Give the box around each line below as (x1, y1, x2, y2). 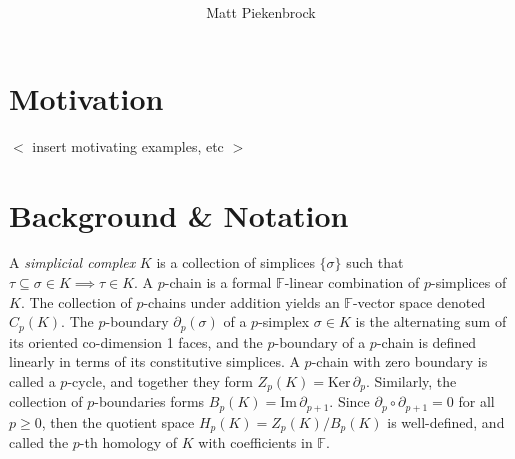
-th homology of (79, 432, 178, 453)
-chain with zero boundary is (311, 351, 488, 372)
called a (9, 370, 56, 391)
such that (346, 252, 404, 273)
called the (9, 432, 69, 453)
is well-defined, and (387, 411, 505, 432)
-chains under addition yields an (143, 291, 340, 312)
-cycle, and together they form (67, 370, 253, 391)
